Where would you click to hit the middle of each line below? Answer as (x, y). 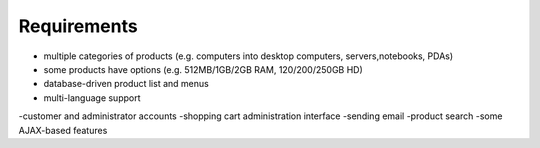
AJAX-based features (63, 130)
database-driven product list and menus (126, 84)
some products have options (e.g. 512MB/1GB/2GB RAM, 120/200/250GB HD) (203, 69)
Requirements (78, 26)
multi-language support (92, 97)
